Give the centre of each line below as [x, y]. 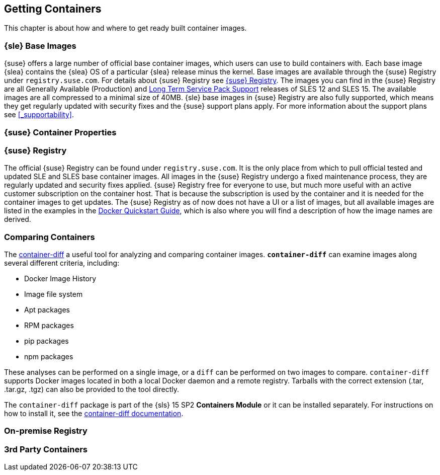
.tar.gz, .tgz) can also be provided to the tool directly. [92, 389]
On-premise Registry [46, 431]
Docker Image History [60, 279]
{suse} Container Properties [60, 132]
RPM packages [49, 326]
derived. [18, 219]
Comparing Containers [50, 237]
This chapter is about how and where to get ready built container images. [125, 28]
